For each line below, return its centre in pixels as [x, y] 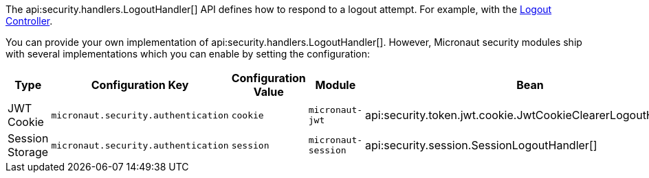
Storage [28, 152]
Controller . [29, 21]
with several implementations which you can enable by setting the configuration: [188, 54]
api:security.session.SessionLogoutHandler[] [481, 145]
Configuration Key [140, 85]
